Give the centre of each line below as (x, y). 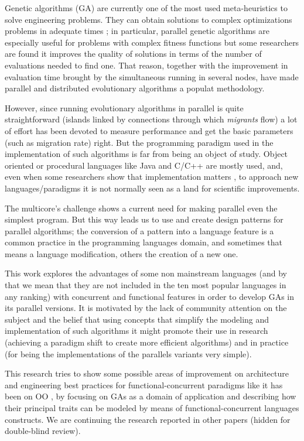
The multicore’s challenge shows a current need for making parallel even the (141, 208)
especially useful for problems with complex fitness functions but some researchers (152, 42)
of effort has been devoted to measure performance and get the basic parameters (149, 130)
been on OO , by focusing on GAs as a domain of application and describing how (151, 396)
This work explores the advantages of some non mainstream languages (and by (146, 273)
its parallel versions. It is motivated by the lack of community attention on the (146, 308)
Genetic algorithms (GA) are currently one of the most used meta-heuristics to (146, 8)
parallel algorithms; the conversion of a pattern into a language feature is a (139, 230)
